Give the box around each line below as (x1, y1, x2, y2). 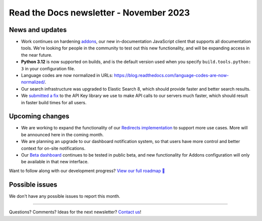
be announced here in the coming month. (21, 131, 104, 138)
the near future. (21, 52, 53, 58)
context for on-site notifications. (21, 145, 86, 151)
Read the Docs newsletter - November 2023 (9, 7, 190, 18)
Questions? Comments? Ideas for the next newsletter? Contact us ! (9, 209, 142, 215)
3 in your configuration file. (21, 65, 75, 71)
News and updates (9, 26, 67, 34)
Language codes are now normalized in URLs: (21, 73, 114, 79)
